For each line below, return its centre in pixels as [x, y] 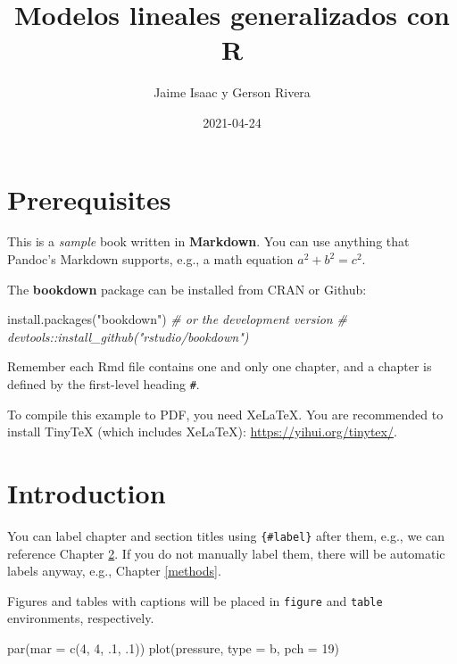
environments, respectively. [81, 618]
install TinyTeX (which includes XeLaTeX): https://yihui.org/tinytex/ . [202, 432]
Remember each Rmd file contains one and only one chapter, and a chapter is [220, 366]
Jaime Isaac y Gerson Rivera [232, 92]
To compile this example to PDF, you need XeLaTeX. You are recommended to [225, 414]
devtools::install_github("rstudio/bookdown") [128, 336]
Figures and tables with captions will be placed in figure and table [195, 600]
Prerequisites [89, 199]
